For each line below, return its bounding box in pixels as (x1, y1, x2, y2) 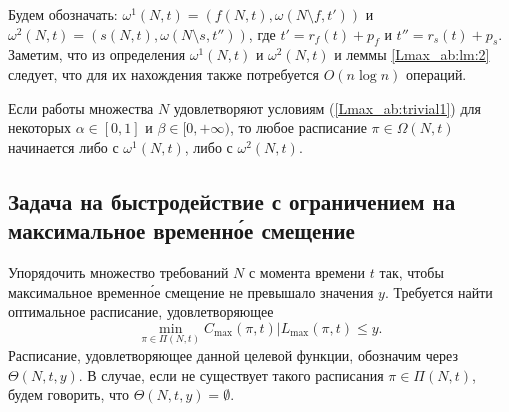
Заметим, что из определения (8, 44, 186, 65)
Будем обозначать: (8, 4, 118, 24)
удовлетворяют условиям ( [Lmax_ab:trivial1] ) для (173, 97, 481, 118)
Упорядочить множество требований (8, 261, 229, 282)
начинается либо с (8, 136, 119, 157)
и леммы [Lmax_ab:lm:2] (334, 44, 490, 65)
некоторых (8, 117, 71, 138)
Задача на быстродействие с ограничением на (8, 185, 456, 216)
